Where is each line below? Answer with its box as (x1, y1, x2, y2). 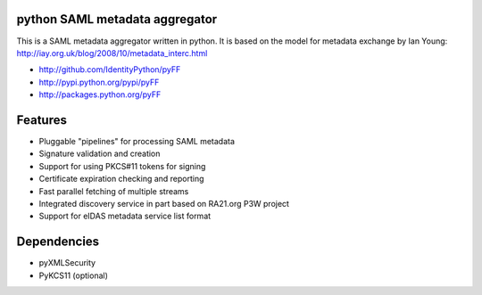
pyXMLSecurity (38, 258, 96, 268)
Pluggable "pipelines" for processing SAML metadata (38, 135, 236, 146)
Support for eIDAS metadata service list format (38, 210, 212, 222)
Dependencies (16, 234, 100, 250)
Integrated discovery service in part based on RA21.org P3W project (38, 198, 290, 209)
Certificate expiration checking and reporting (38, 174, 204, 184)
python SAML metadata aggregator (16, 12, 218, 27)
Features (16, 112, 67, 127)
